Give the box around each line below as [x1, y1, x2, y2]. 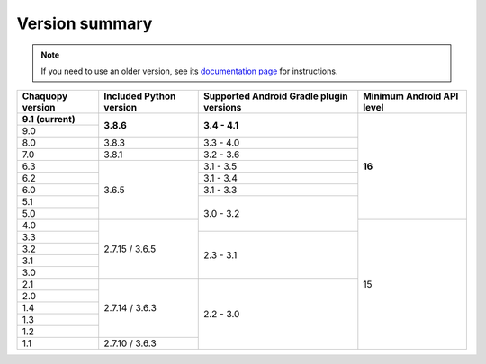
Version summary [16, 13, 153, 33]
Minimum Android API [363, 90, 459, 102]
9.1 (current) [22, 113, 76, 126]
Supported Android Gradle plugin [202, 90, 348, 102]
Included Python [103, 90, 176, 102]
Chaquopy [22, 90, 68, 102]
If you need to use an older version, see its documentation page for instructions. [40, 66, 338, 76]
